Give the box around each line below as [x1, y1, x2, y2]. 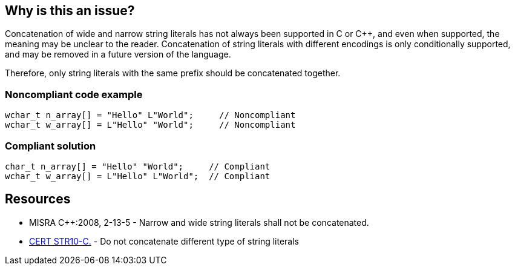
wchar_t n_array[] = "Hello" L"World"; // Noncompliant [5, 110, 296, 120]
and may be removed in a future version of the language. [5, 49, 231, 60]
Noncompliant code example [5, 88, 143, 100]
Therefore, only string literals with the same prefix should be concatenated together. [5, 68, 341, 79]
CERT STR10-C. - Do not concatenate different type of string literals [29, 235, 299, 246]
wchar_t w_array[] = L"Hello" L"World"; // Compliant [5, 171, 271, 181]
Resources [5, 191, 71, 207]
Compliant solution [5, 139, 96, 152]
